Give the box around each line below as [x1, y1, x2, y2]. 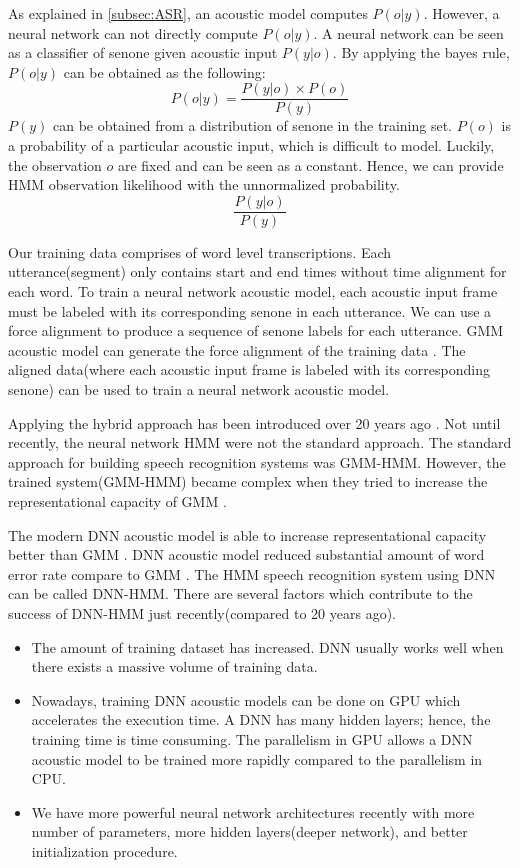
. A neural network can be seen [313, 22, 504, 43]
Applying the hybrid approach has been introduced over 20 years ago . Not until [8, 412, 501, 433]
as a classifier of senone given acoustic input [8, 42, 278, 63]
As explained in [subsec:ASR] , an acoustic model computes [8, 3, 368, 23]
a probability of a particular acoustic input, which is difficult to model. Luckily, [8, 135, 495, 156]
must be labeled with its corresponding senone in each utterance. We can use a [8, 300, 492, 321]
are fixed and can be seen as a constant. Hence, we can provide [117, 154, 504, 175]
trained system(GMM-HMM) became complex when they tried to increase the [8, 471, 488, 492]
